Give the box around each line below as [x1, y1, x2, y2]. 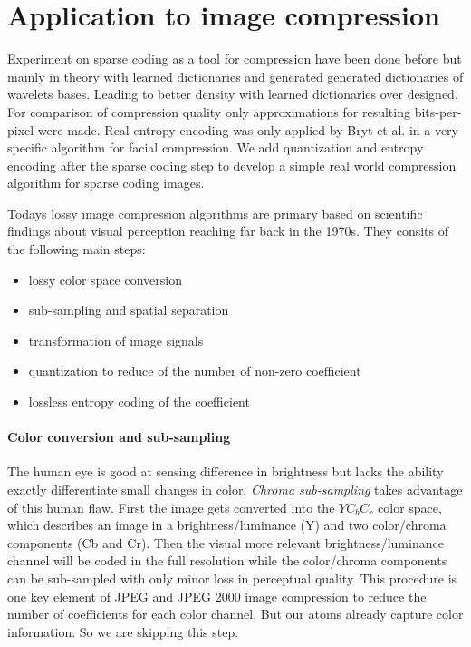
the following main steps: [7, 240, 146, 259]
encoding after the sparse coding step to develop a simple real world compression [7, 155, 457, 174]
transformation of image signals [28, 330, 204, 349]
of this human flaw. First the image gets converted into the [7, 497, 335, 516]
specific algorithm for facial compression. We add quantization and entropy [7, 138, 424, 157]
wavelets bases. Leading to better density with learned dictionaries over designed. [7, 84, 458, 103]
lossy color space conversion [28, 270, 182, 289]
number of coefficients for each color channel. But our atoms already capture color [7, 604, 464, 623]
